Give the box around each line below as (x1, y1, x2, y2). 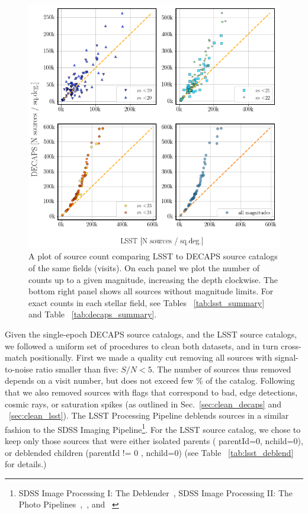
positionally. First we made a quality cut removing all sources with (30, 351, 272, 364)
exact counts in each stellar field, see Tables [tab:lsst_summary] (28, 296, 265, 309)
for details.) (5, 458, 47, 470)
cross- (281, 339, 301, 352)
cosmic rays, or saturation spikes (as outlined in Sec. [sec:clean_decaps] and (5, 397, 281, 410)
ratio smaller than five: (36, 362, 118, 375)
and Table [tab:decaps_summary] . (28, 308, 157, 320)
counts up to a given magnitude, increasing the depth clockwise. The (28, 273, 278, 285)
